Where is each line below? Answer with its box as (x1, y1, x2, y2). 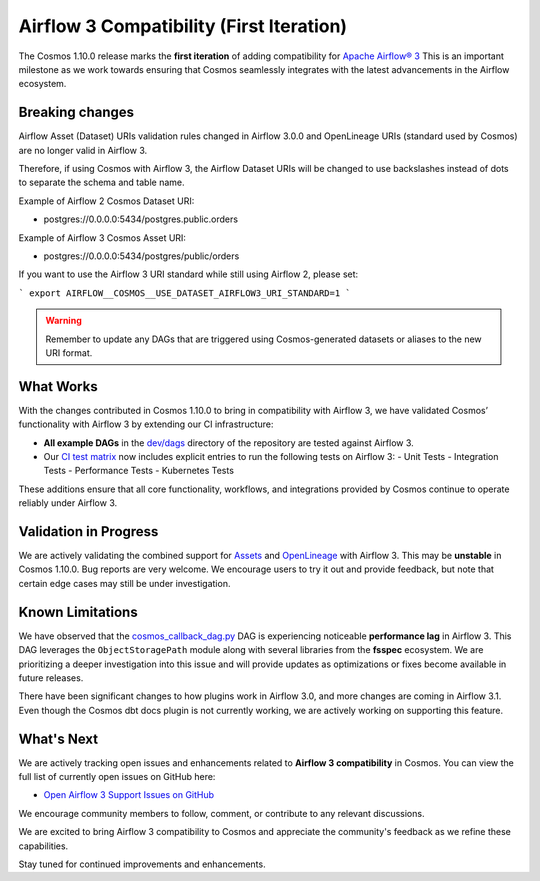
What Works (18, 378, 99, 395)
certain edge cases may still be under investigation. (18, 577, 231, 589)
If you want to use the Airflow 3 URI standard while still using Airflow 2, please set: (18, 268, 359, 280)
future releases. (18, 671, 84, 684)
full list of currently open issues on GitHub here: (18, 771, 216, 783)
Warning (45, 315, 82, 327)
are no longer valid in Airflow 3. (18, 144, 148, 156)
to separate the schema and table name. (18, 176, 185, 189)
